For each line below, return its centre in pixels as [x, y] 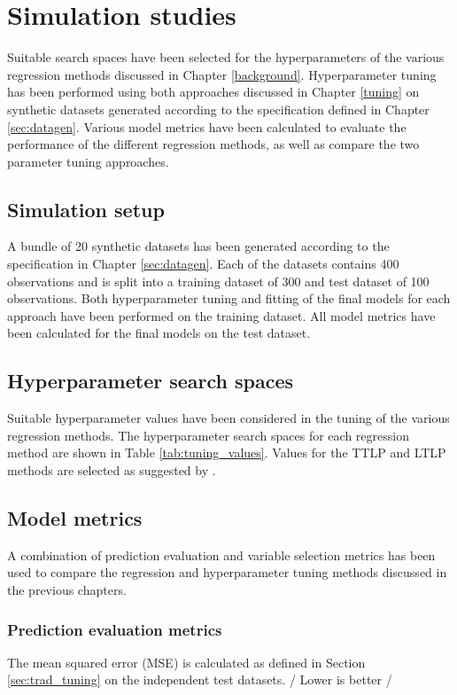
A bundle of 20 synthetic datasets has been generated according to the [198, 246]
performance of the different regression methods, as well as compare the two [213, 144]
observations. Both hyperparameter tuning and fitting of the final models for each [229, 298]
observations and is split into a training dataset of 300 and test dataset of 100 [218, 281]
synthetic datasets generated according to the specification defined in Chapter [218, 109]
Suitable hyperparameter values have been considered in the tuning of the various [228, 418]
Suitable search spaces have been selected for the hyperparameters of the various [226, 57]
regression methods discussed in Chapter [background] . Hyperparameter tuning [222, 74]
